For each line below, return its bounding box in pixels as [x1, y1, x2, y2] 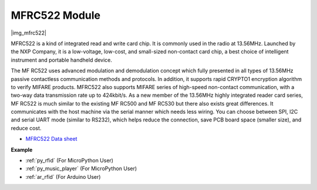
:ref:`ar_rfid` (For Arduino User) [25, 173, 101, 180]
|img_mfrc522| [11, 29, 47, 36]
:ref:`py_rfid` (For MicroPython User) [25, 157, 114, 164]
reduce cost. [11, 124, 42, 131]
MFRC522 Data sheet [25, 135, 77, 142]
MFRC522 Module [11, 9, 101, 22]
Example [11, 146, 33, 153]
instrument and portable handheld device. [11, 56, 113, 63]
